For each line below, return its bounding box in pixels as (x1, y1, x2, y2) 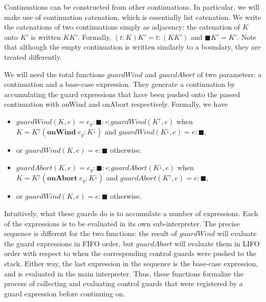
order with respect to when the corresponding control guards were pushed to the (4, 248, 256, 259)
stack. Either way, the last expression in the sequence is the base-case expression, (4, 258, 258, 268)
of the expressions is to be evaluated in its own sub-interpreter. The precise (4, 218, 240, 228)
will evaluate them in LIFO (174, 238, 260, 248)
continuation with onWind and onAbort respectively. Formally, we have (4, 99, 228, 109)
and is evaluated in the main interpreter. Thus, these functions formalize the (4, 268, 244, 278)
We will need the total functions (4, 68, 105, 79)
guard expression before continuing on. (4, 288, 125, 298)
